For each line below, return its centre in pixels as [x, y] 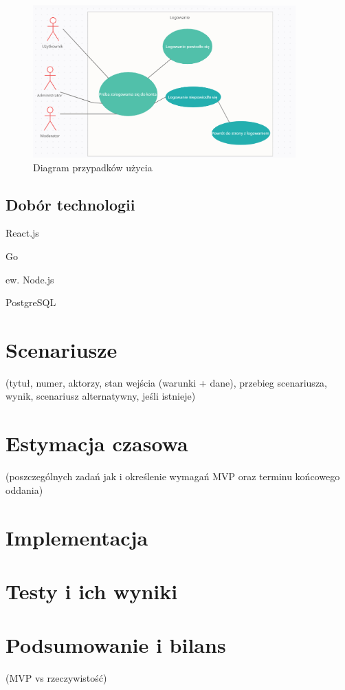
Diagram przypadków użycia [93, 167]
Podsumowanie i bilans [116, 645]
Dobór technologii [70, 204]
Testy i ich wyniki [92, 591]
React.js [22, 233]
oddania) [24, 489]
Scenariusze [62, 349]
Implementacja [77, 537]
